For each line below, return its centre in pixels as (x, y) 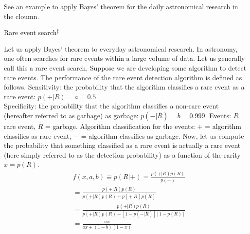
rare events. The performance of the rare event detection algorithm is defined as (123, 77)
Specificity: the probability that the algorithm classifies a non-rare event (111, 106)
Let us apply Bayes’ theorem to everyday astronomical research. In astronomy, (121, 48)
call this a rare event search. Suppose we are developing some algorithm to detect (125, 67)
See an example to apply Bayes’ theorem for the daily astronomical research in (121, 6)
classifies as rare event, (38, 135)
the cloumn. (22, 16)
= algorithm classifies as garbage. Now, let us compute (162, 135)
